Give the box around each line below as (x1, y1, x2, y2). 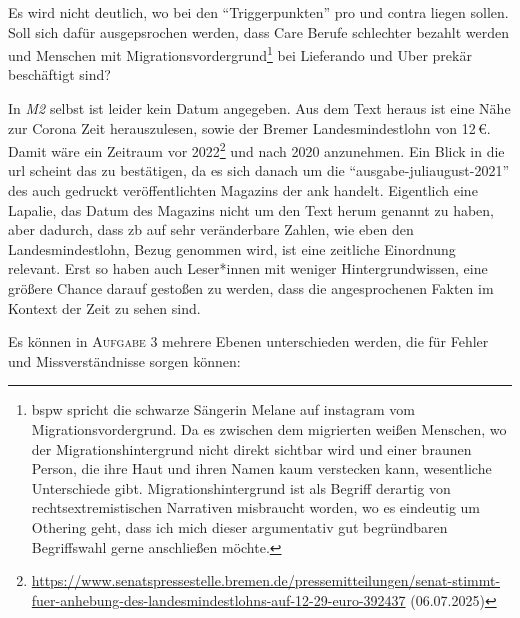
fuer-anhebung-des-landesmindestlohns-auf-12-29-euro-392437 (31, 589, 406, 610)
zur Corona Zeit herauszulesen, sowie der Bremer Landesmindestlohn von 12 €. (8, 117, 491, 138)
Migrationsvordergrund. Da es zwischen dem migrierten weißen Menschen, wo (31, 419, 507, 439)
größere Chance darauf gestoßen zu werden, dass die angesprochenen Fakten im (8, 278, 494, 299)
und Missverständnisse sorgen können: (8, 350, 241, 371)
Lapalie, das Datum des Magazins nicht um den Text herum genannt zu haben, (8, 199, 494, 220)
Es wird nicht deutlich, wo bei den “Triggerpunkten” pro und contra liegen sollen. (8, 2, 509, 22)
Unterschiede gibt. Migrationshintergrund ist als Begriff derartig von (31, 477, 451, 498)
